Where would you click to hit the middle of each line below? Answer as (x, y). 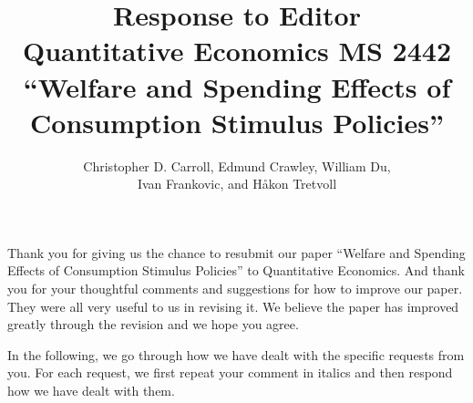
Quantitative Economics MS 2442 (237, 51)
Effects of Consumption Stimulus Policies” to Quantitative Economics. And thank (236, 270)
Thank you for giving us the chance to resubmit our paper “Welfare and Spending (236, 252)
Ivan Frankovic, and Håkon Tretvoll (237, 184)
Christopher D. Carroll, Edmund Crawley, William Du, (237, 165)
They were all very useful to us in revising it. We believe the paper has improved (233, 306)
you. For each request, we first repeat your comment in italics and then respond (230, 372)
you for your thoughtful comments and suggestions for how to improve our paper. (235, 289)
